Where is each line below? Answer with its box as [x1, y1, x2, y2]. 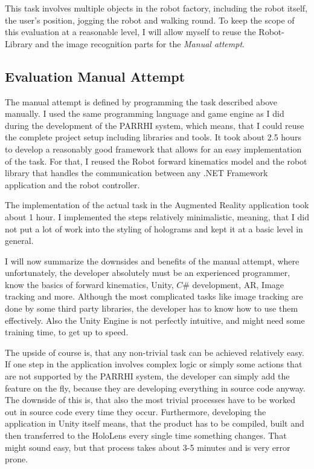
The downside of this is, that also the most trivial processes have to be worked [5, 393, 295, 406]
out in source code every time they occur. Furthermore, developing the [5, 405, 266, 418]
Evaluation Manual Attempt [5, 67, 185, 85]
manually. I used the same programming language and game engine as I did [5, 107, 284, 120]
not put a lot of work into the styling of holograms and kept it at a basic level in [5, 222, 303, 235]
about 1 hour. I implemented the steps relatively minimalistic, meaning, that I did [5, 210, 309, 223]
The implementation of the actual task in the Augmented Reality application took [5, 198, 309, 211]
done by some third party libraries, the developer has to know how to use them [5, 302, 298, 315]
